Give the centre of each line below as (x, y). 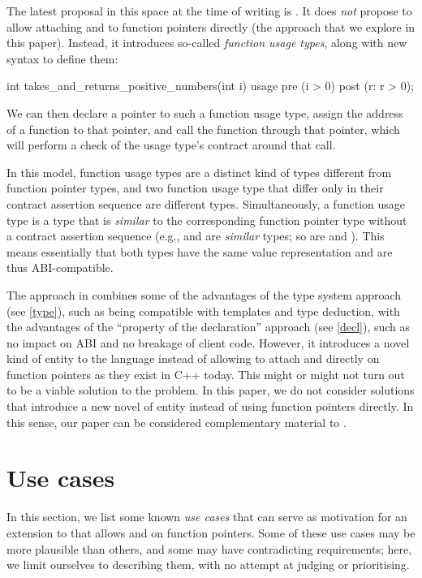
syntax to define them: (62, 58)
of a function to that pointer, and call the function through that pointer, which (203, 129)
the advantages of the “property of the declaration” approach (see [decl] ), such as (209, 327)
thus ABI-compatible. (60, 267)
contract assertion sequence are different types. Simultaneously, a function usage (206, 203)
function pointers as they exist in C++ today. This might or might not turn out (206, 374)
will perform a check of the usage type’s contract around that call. (171, 145)
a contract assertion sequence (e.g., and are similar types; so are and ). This (196, 236)
